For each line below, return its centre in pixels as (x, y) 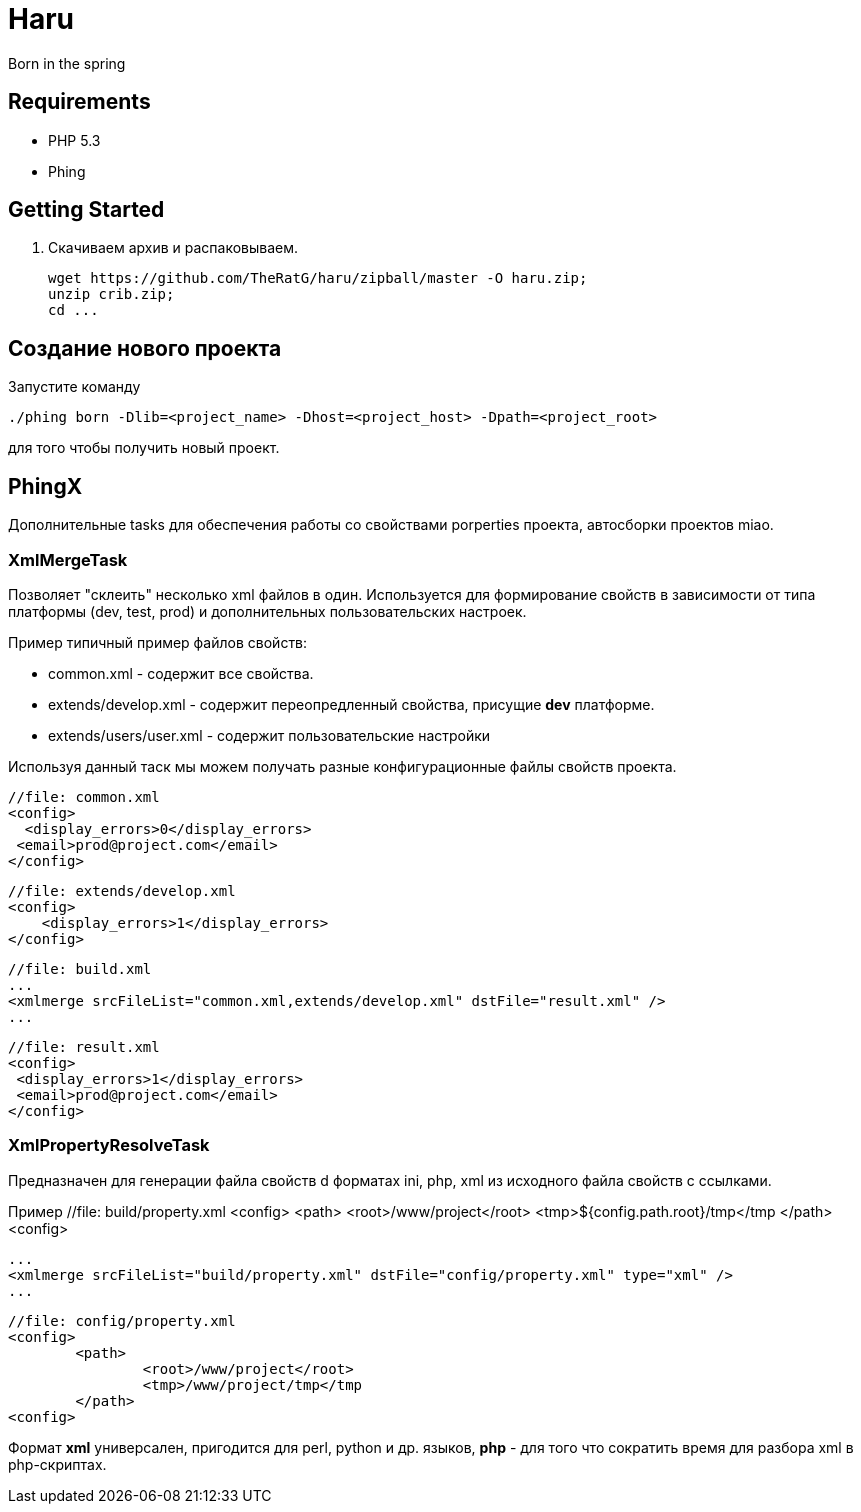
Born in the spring (67, 63)
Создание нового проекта (145, 348)
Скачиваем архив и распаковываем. (173, 248)
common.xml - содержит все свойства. (181, 673)
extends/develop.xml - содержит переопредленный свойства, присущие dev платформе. (351, 704)
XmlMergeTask (68, 559)
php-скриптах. (57, 1464)
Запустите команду (74, 387)
